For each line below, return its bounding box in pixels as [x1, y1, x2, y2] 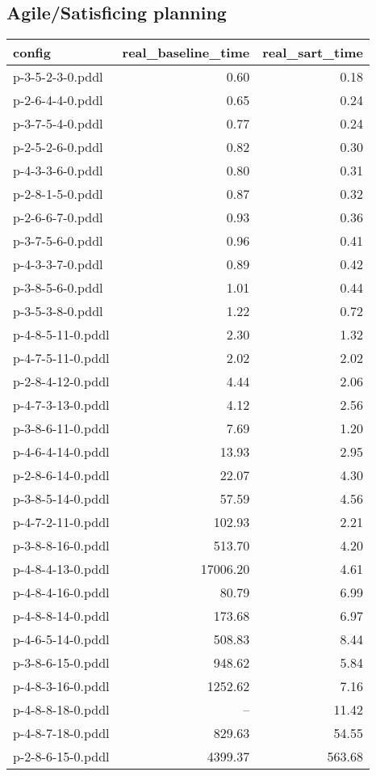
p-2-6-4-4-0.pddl [13, 91, 103, 110]
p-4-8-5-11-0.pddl [13, 325, 110, 344]
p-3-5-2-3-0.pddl [13, 67, 103, 86]
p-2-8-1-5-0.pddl [13, 184, 103, 204]
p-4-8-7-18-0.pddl [13, 723, 110, 743]
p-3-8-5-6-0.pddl [13, 278, 103, 297]
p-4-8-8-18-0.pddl [13, 700, 110, 719]
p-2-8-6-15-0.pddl [13, 747, 110, 766]
